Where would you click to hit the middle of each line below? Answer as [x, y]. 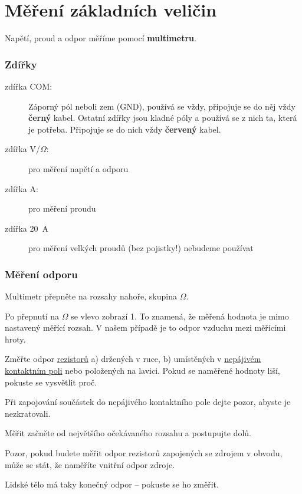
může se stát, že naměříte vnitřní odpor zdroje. [90, 464]
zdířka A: [22, 188]
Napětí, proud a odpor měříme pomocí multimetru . [101, 38]
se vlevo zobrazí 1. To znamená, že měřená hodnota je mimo [180, 316]
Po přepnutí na [32, 316]
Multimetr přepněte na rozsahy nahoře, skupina [91, 296]
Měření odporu [41, 274]
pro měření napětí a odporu [78, 168]
